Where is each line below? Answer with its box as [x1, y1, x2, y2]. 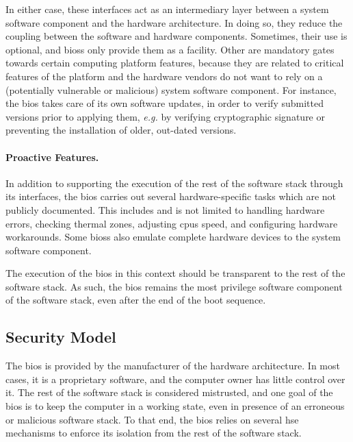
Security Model [5, 326, 116, 347]
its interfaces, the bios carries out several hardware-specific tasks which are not [5, 189, 337, 204]
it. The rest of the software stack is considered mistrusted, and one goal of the [5, 385, 333, 400]
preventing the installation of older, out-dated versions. [5, 123, 237, 137]
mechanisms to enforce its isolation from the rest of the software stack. [5, 426, 302, 440]
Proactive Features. [5, 149, 99, 164]
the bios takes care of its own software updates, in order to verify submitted [5, 96, 324, 110]
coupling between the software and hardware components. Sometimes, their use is [5, 29, 348, 43]
